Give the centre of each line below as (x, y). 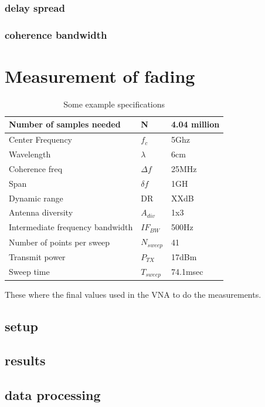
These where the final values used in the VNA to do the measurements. (133, 294)
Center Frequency (40, 139)
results (25, 360)
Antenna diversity (41, 212)
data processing (53, 395)
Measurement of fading (100, 75)
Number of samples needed (65, 124)
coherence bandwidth (56, 34)
